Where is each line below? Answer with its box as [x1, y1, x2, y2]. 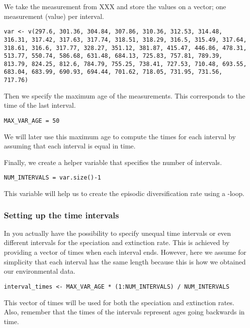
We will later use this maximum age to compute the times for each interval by [4, 131, 236, 141]
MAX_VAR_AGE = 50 [4, 117, 60, 124]
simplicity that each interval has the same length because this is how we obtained [4, 256, 246, 266]
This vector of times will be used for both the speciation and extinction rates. [4, 297, 234, 307]
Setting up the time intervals [4, 209, 119, 221]
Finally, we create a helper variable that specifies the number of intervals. [4, 157, 222, 167]
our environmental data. [4, 266, 76, 276]
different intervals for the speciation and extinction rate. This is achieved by [4, 237, 230, 247]
